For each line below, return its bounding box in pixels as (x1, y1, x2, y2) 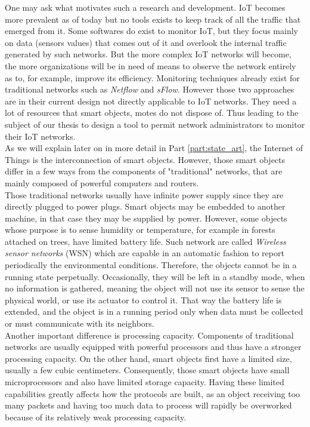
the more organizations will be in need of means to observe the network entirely (5, 59, 296, 72)
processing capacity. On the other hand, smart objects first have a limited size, (5, 352, 292, 364)
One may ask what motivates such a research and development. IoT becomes (5, 1, 286, 13)
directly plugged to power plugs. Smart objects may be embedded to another (5, 200, 286, 213)
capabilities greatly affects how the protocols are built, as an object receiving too (5, 387, 300, 400)
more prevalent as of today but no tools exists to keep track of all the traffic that (5, 13, 301, 25)
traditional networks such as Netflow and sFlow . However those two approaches (5, 83, 294, 96)
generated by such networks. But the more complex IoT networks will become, (5, 48, 292, 60)
